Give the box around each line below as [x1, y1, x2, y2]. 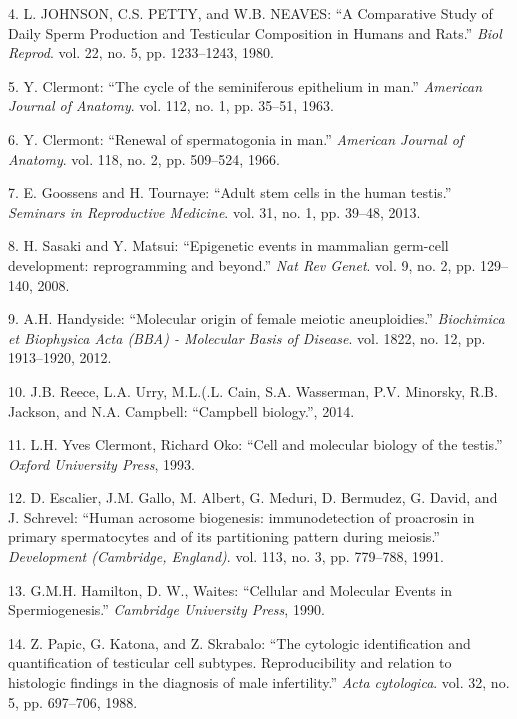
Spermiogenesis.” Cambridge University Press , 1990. [8, 599, 325, 620]
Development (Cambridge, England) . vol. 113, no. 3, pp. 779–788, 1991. [8, 546, 444, 567]
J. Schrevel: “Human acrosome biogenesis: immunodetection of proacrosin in [8, 506, 475, 527]
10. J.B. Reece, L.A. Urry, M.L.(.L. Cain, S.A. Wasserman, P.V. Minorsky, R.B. [8, 380, 498, 401]
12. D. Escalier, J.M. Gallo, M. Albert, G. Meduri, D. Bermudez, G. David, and [8, 487, 498, 508]
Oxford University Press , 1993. [8, 453, 195, 474]
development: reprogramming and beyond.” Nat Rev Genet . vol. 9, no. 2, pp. [8, 254, 476, 275]
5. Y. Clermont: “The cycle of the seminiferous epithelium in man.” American [8, 75, 483, 96]
